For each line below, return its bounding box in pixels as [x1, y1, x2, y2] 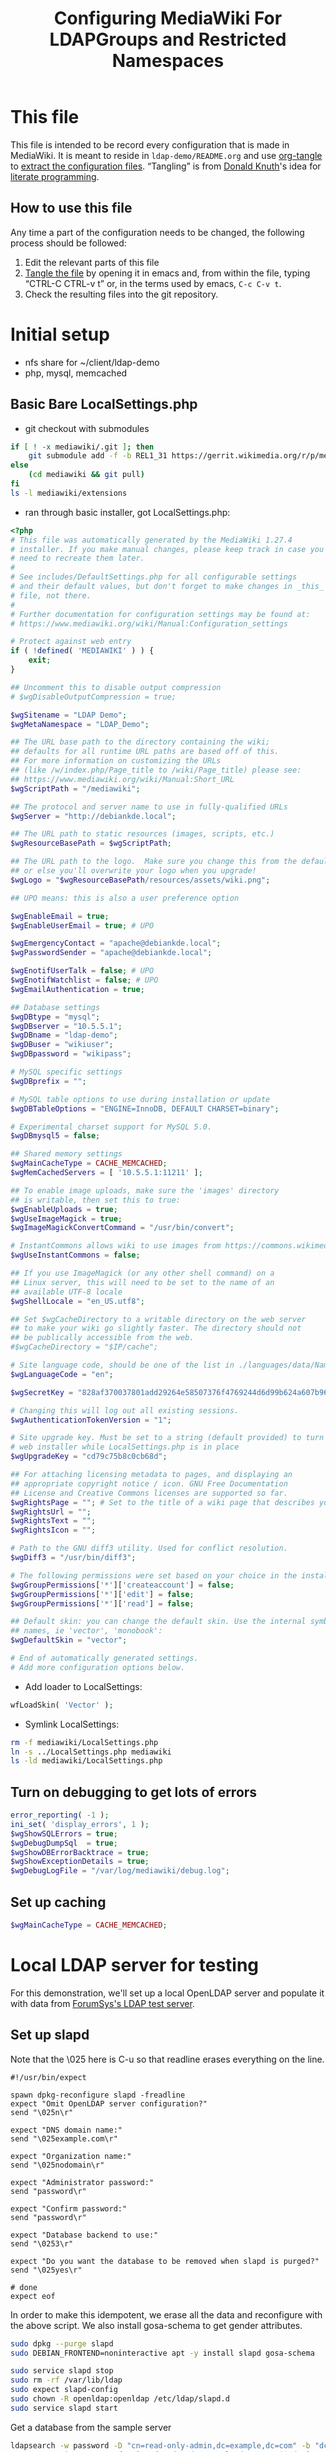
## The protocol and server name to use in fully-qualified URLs [10, 802, 288, 812]
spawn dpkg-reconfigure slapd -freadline [10, 2090, 186, 2100]
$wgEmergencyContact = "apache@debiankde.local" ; [10, 938, 222, 949]
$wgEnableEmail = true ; [10, 911, 110, 921]
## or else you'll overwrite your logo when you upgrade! [10, 866, 257, 876]
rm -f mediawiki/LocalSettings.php [10, 1737, 159, 1747]
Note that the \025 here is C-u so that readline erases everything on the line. [10, 2053, 325, 2065]
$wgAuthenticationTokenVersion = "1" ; [10, 1415, 172, 1425]
